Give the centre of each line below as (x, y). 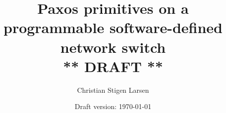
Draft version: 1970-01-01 (113, 106)
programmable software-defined (113, 27)
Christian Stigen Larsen (113, 90)
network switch (113, 47)
